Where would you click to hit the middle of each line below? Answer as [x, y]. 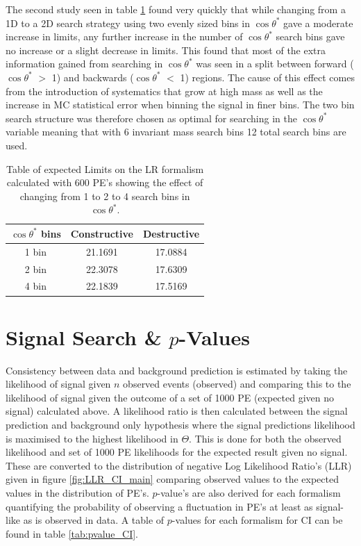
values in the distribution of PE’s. [77, 493]
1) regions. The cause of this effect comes [267, 77]
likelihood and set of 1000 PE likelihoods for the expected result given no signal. [177, 452]
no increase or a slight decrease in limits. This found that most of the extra [166, 50]
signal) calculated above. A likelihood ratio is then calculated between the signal [177, 411]
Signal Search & [84, 337]
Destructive [171, 233]
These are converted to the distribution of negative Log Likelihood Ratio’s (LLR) [179, 465]
